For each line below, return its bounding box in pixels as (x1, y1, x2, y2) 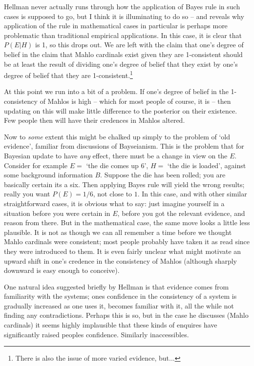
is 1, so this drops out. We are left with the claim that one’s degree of (35, 39, 244, 50)
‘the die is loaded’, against (167, 160, 246, 170)
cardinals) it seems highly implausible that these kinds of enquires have (4, 320, 217, 330)
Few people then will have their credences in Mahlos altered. (4, 115, 185, 125)
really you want (4, 189, 50, 199)
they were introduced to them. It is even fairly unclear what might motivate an (4, 246, 241, 256)
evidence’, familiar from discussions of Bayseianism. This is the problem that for (4, 141, 244, 151)
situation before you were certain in (4, 208, 110, 218)
